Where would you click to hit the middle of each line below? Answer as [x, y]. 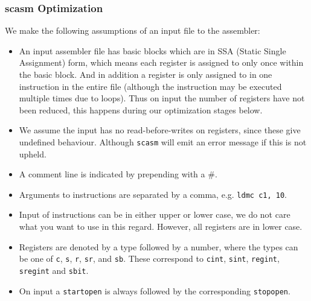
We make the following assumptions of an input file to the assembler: [133, 30]
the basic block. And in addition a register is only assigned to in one [146, 74]
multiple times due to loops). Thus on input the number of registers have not [162, 98]
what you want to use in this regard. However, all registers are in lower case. [161, 227]
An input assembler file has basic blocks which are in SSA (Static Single [152, 50]
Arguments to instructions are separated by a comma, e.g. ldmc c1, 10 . [153, 194]
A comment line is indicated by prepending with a [112, 174]
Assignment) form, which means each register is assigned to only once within [161, 62]
